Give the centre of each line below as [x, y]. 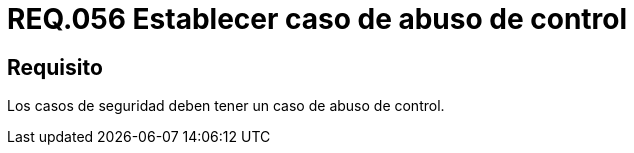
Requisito [55, 67]
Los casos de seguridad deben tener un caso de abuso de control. [226, 106]
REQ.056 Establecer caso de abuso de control [317, 19]
